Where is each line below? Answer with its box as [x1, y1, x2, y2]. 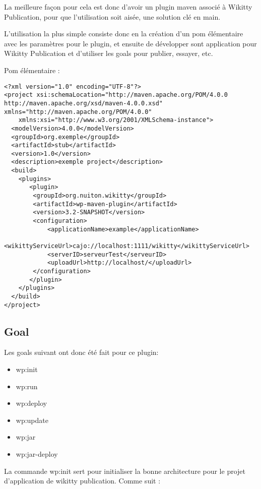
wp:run [16, 381, 38, 391]
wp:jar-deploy [16, 449, 58, 459]
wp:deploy [16, 398, 47, 408]
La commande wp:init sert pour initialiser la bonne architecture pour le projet [4, 465, 245, 476]
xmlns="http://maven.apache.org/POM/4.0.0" [4, 108, 152, 115]
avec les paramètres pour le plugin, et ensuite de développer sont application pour [4, 38, 257, 48]
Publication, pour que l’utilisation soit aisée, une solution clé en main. [4, 11, 221, 22]
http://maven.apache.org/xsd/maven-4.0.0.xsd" [4, 99, 163, 107]
